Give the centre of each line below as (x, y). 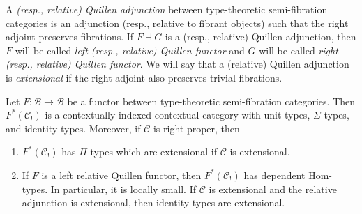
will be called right (299, 50)
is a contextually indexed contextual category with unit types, (178, 115)
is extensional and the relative (273, 189)
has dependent (274, 175)
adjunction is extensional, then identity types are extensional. (153, 202)
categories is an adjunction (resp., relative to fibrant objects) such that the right (177, 23)
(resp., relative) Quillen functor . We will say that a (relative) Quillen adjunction (178, 64)
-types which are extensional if (152, 152)
